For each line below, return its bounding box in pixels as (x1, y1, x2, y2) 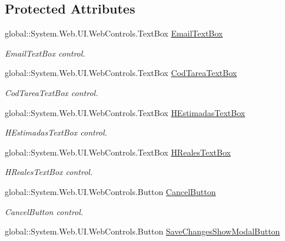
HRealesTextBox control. (5, 166, 93, 178)
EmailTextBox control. (5, 47, 85, 59)
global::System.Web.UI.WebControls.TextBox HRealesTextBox (5, 146, 231, 158)
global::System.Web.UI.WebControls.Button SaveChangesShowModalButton (5, 225, 280, 237)
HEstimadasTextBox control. (5, 126, 107, 138)
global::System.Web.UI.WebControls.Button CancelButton (5, 185, 216, 197)
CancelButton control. (5, 205, 84, 217)
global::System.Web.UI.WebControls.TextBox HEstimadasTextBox (5, 106, 246, 118)
